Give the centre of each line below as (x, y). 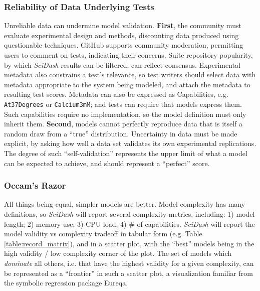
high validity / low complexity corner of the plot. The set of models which (118, 253)
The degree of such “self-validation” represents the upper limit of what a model (126, 153)
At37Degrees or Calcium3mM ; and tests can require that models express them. (123, 104)
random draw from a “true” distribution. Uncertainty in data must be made (121, 133)
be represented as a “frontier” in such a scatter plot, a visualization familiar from (128, 273)
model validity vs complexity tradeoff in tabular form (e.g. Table (103, 234)
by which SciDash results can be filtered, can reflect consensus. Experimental (122, 64)
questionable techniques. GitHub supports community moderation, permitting (124, 45)
